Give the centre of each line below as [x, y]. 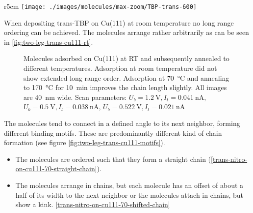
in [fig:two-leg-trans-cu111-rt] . [49, 42]
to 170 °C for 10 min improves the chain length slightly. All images [125, 87]
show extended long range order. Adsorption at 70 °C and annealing [126, 77]
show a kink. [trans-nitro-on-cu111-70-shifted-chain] [93, 204]
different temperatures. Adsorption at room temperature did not [120, 68]
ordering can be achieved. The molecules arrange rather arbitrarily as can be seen [126, 32]
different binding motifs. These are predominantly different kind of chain [113, 133]
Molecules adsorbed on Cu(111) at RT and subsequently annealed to [126, 58]
